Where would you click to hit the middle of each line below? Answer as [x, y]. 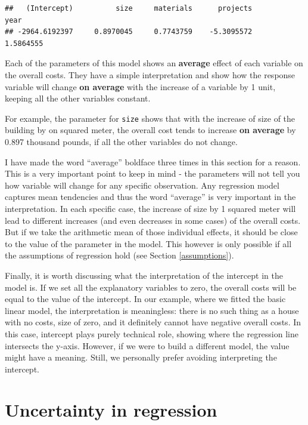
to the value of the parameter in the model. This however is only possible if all [148, 243]
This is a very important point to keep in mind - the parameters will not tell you [153, 173]
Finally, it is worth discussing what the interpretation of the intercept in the [144, 275]
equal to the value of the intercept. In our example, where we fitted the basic [145, 299]
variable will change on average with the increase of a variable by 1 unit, [140, 86]
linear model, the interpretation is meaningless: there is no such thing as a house [152, 310]
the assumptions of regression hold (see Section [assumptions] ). [119, 255]
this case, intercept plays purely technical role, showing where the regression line [152, 333]
